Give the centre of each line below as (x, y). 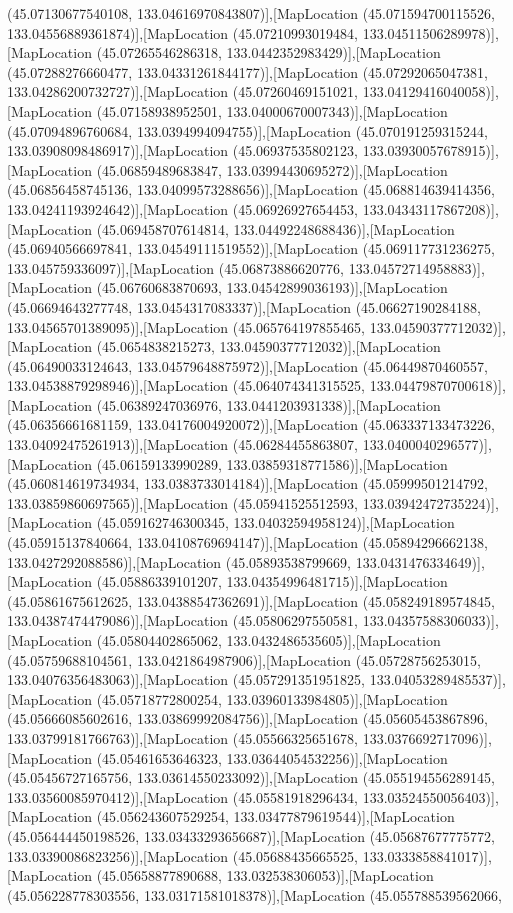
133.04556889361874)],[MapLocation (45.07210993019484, (183, 32)
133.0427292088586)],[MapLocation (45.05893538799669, (179, 561)
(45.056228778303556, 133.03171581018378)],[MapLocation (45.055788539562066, (254, 894)
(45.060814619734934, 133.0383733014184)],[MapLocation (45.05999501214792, (247, 483)
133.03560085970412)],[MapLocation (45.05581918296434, (183, 796)
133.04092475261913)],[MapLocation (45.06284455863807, (183, 444)
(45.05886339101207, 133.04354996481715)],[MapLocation (272, 581)
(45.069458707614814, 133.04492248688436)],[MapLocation (275, 228)
